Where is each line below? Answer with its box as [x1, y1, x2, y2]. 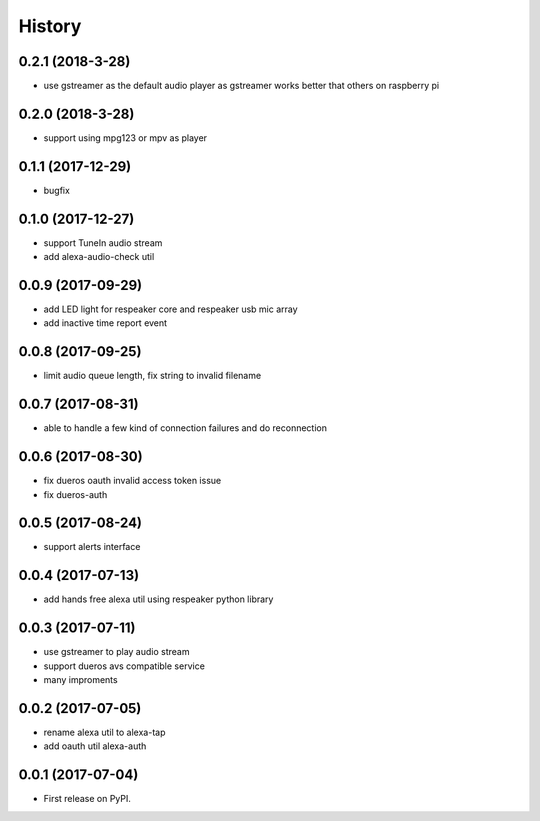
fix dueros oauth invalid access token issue [43, 475, 222, 487]
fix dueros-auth [43, 488, 108, 500]
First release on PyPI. [43, 793, 132, 805]
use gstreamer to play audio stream [43, 646, 190, 658]
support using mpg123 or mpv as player [43, 131, 208, 144]
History [18, 15, 82, 37]
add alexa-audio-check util [43, 251, 155, 263]
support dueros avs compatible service [43, 660, 205, 672]
